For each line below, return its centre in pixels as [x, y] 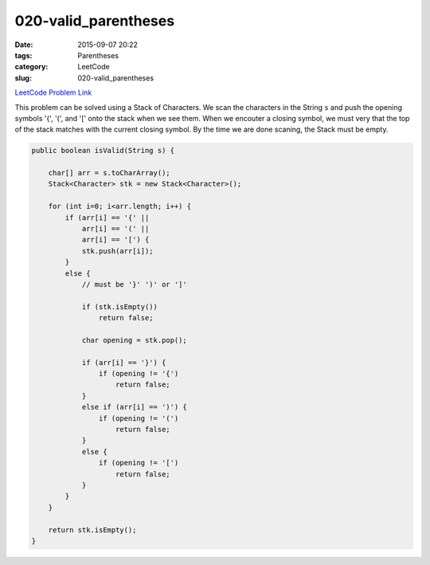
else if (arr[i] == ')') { [134, 407]
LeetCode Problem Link [53, 92]
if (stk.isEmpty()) [120, 306]
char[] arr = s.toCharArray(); [109, 173]
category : [31, 67]
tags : [23, 55]
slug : [23, 78]
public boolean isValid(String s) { [103, 151]
